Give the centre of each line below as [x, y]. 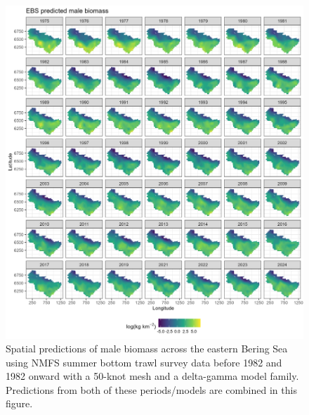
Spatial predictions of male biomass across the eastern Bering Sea [147, 349]
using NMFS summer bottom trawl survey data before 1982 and [144, 362]
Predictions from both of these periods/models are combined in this [151, 389]
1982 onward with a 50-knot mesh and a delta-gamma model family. [152, 376]
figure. [19, 403]
